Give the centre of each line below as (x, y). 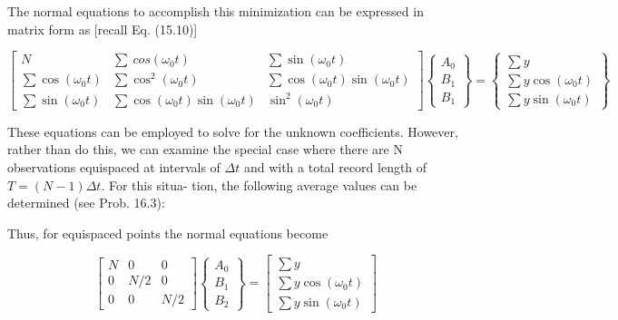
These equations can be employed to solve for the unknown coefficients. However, (233, 131)
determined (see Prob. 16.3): (86, 203)
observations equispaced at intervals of (114, 167)
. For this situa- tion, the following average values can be (259, 184)
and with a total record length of (335, 167)
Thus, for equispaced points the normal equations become (168, 233)
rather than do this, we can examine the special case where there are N (205, 149)
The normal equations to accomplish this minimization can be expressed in (216, 11)
